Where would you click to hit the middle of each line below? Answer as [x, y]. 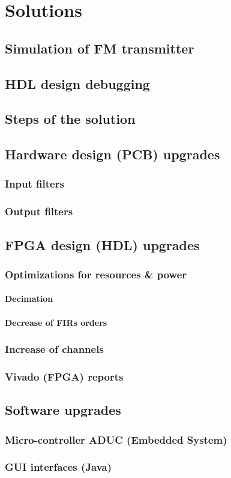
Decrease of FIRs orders [56, 322]
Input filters [34, 184]
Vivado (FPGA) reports [64, 376]
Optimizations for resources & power [96, 274]
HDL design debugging [77, 83]
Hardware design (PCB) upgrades [112, 154]
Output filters [39, 211]
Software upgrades [63, 410]
